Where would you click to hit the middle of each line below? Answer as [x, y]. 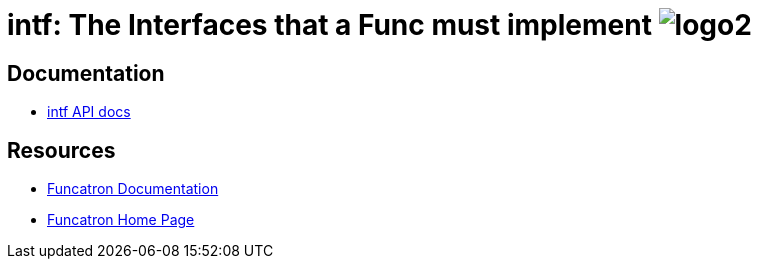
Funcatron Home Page [121, 220]
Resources [61, 150]
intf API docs [89, 112]
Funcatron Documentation [133, 189]
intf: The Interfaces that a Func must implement [329, 25]
